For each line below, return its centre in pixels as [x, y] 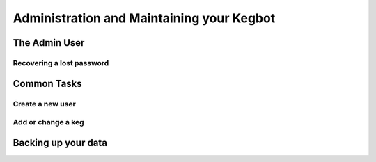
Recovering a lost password [61, 63]
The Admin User [49, 43]
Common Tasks [48, 83]
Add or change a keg [48, 122]
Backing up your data [60, 143]
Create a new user [44, 104]
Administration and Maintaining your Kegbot [144, 18]
